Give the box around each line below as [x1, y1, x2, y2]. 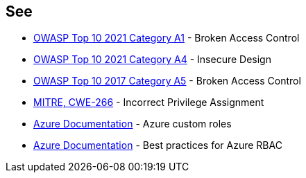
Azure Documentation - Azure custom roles [33, 118, 232, 130]
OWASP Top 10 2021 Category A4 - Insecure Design [33, 53, 271, 66]
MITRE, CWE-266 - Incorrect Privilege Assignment [33, 96, 264, 109]
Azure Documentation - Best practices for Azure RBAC [33, 139, 282, 152]
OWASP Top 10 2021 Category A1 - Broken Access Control [33, 32, 300, 44]
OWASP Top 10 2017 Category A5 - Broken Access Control [33, 75, 301, 87]
